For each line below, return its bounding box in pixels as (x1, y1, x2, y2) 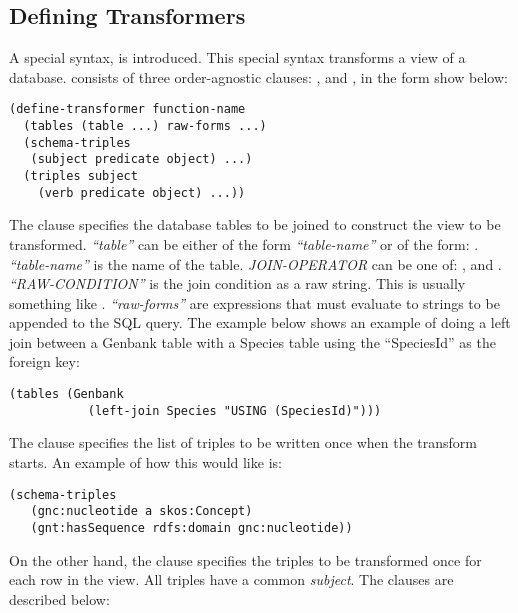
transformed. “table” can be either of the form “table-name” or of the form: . (9, 233, 479, 254)
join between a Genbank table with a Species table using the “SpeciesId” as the (9, 331, 496, 352)
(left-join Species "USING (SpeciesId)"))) (87, 403, 382, 418)
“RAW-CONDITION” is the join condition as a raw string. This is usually (9, 273, 466, 294)
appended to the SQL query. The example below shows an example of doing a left (9, 312, 511, 333)
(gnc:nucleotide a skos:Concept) (30, 504, 253, 519)
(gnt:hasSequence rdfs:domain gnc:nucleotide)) (30, 520, 353, 535)
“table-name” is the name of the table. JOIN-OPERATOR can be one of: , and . (9, 253, 502, 274)
